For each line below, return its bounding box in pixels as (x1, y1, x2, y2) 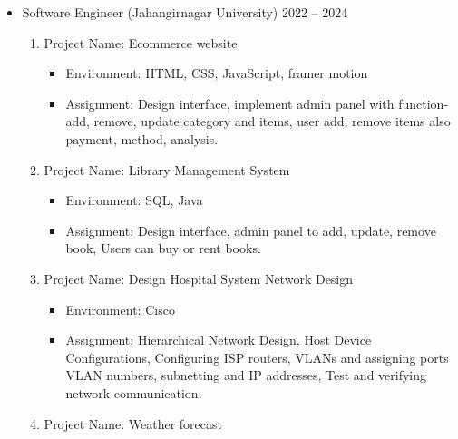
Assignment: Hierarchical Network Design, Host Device (65, 330, 372, 349)
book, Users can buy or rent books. (65, 239, 261, 258)
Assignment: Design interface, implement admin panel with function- (65, 93, 449, 112)
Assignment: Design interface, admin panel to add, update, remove (65, 220, 436, 239)
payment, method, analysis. (65, 129, 219, 148)
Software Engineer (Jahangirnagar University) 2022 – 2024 (22, 3, 348, 21)
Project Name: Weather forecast (44, 414, 222, 433)
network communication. (65, 383, 202, 402)
